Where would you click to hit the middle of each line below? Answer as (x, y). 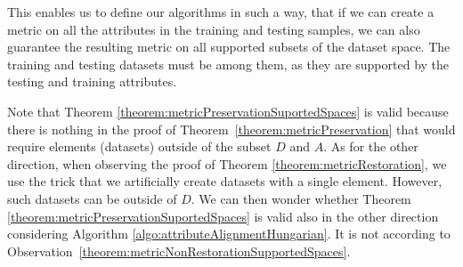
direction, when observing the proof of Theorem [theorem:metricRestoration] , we (227, 163)
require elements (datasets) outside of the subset (139, 146)
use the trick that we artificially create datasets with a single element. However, (225, 181)
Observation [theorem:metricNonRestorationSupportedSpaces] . (179, 251)
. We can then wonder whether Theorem (301, 198)
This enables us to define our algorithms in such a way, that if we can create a (221, 12)
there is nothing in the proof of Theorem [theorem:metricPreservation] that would (231, 129)
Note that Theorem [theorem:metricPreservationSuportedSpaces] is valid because (228, 111)
